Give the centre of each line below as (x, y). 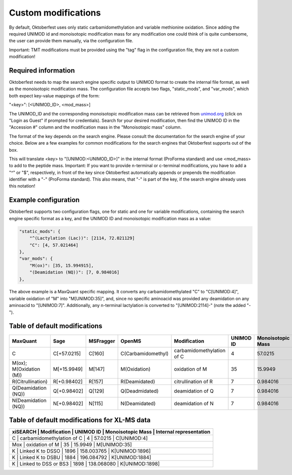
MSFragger (102, 341)
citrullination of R (193, 381)
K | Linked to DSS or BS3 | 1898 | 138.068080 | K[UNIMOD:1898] (86, 464)
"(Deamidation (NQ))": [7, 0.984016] (74, 272)
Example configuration (44, 200)
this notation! (22, 186)
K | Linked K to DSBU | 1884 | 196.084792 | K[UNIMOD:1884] (82, 457)
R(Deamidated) (138, 381)
